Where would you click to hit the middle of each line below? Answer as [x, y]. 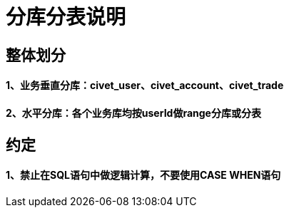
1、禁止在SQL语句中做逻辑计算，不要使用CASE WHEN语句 [143, 175]
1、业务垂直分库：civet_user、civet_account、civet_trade [145, 85]
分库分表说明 [66, 17]
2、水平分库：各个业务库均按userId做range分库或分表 [133, 113]
